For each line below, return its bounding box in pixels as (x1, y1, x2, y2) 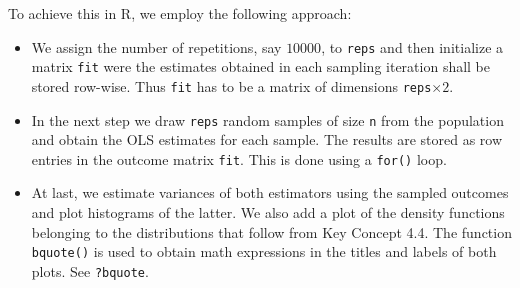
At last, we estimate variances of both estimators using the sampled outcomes (31, 182, 509, 203)
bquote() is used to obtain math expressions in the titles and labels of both (31, 241, 497, 262)
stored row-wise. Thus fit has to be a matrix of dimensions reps (31, 75, 432, 96)
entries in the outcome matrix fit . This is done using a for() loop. (31, 148, 447, 169)
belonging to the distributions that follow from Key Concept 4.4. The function (31, 221, 512, 242)
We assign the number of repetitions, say (31, 36, 282, 57)
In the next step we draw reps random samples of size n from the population (31, 109, 504, 130)
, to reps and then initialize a (321, 36, 504, 57)
